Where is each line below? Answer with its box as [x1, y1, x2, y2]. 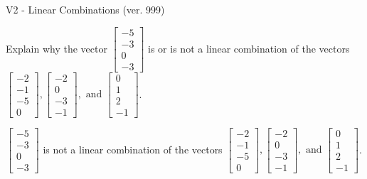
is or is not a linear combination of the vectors [148, 40, 350, 55]
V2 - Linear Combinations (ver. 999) [6, 2, 165, 16]
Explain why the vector [6, 40, 107, 55]
